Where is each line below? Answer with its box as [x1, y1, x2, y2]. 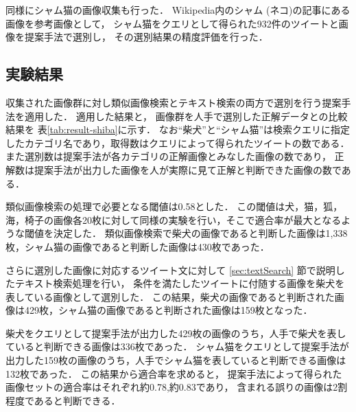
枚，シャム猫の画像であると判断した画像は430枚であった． [5, 239, 270, 253]
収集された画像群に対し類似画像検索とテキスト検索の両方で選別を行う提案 [5, 95, 342, 109]
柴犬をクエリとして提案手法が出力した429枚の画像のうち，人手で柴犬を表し [5, 325, 346, 340]
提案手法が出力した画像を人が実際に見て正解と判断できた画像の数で [34, 162, 342, 176]
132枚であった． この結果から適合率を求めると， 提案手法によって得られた [5, 366, 342, 380]
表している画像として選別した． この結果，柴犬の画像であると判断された [5, 289, 335, 304]
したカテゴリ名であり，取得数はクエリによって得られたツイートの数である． [5, 135, 350, 150]
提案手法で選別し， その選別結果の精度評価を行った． [24, 30, 268, 44]
